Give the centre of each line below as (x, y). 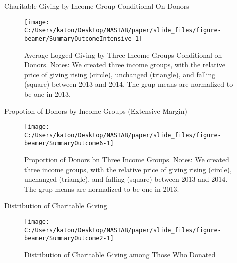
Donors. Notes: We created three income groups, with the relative (125, 65)
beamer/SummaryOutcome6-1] (69, 144)
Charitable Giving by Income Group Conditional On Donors (97, 6)
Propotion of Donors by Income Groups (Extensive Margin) (96, 111)
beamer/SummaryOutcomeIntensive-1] (83, 39)
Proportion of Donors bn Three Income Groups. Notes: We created (127, 160)
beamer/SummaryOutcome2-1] (69, 239)
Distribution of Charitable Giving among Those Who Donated (120, 255)
